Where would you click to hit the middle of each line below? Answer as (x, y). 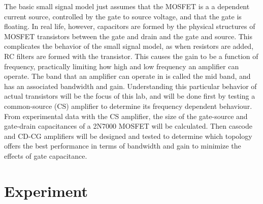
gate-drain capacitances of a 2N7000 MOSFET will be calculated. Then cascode (128, 126)
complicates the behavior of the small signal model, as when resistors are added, (129, 46)
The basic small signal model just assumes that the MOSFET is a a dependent (127, 6)
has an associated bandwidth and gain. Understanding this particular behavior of (130, 86)
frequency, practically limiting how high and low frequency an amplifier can (122, 66)
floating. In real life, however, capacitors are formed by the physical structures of (130, 26)
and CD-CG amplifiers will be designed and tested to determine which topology (128, 136)
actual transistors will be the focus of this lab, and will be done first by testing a (130, 96)
